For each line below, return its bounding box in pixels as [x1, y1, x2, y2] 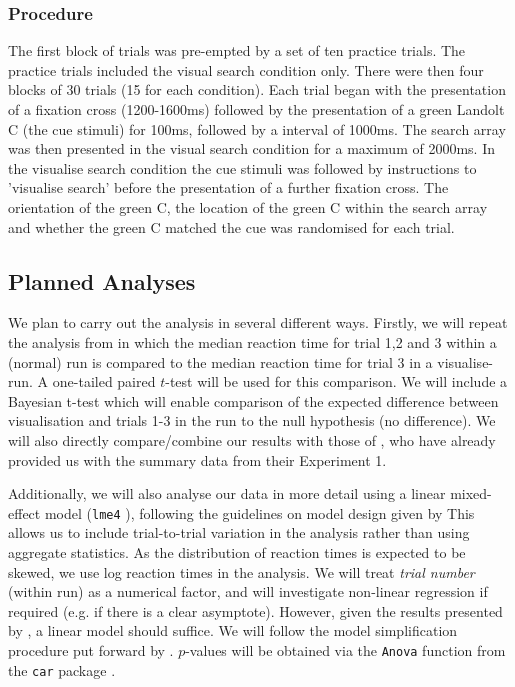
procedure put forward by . [8, 639, 174, 660]
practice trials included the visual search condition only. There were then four [8, 59, 484, 80]
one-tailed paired [52, 371, 156, 392]
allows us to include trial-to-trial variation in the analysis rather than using [8, 522, 470, 543]
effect [8, 502, 41, 523]
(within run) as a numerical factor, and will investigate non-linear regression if [8, 581, 488, 602]
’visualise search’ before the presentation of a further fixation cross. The [8, 177, 449, 198]
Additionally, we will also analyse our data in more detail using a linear [8, 483, 446, 504]
